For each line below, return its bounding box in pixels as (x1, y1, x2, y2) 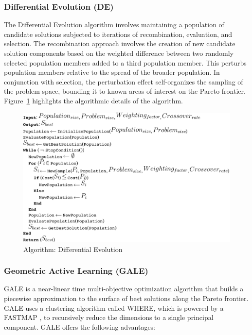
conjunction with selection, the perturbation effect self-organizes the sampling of (4, 76, 243, 86)
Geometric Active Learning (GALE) (4, 265, 148, 277)
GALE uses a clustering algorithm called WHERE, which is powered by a (4, 302, 224, 313)
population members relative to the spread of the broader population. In (4, 67, 220, 77)
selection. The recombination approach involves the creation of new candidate (4, 38, 235, 49)
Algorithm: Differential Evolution (23, 244, 123, 254)
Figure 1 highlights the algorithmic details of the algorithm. (4, 95, 183, 105)
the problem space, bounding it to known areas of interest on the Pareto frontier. (4, 86, 246, 96)
